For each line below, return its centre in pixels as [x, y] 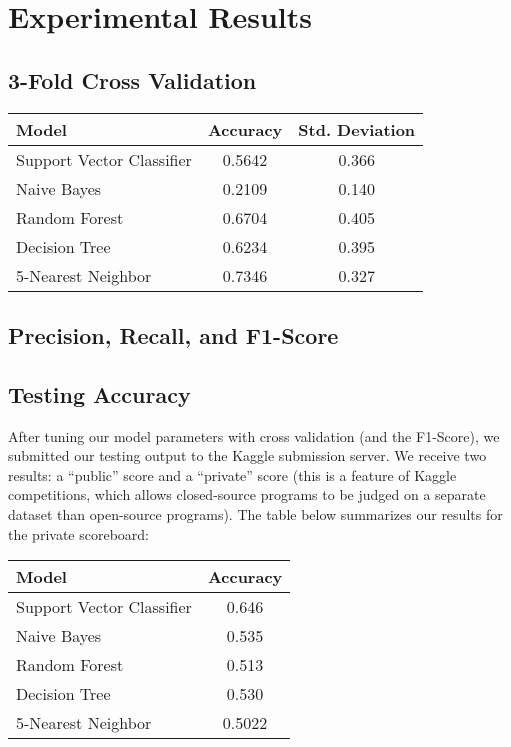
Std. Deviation [357, 129]
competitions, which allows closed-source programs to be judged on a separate [247, 494]
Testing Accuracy [99, 393]
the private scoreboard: [78, 533]
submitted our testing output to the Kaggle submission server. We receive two [247, 455]
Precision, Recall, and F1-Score [173, 334]
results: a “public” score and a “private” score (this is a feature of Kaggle [232, 474]
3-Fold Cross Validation [132, 79]
